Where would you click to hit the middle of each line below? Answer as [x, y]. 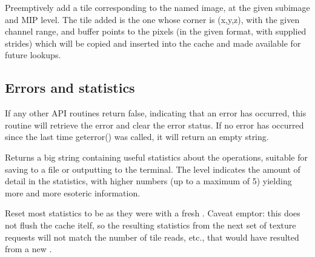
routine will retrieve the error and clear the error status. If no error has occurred [154, 125]
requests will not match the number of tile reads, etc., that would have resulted [152, 237]
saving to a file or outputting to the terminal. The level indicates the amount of [153, 169]
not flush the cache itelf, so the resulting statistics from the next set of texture [151, 225]
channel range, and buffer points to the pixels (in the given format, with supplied [156, 31]
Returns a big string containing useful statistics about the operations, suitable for [156, 157]
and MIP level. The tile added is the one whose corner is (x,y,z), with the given [152, 19]
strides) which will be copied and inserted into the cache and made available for [153, 43]
